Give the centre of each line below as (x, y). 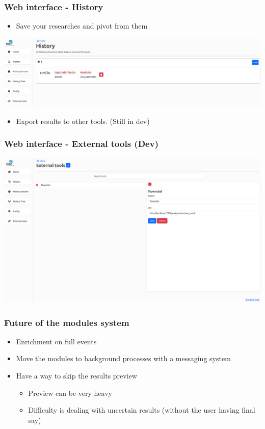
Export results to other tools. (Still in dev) (83, 121)
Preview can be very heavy (70, 393)
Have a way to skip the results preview (76, 376)
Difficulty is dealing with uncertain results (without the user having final (142, 410)
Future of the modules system (67, 322)
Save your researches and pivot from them (82, 26)
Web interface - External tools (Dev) (81, 144)
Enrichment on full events (56, 341)
